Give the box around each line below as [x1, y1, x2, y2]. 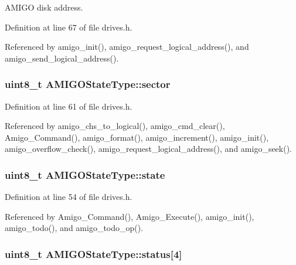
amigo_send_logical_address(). [5, 52, 119, 64]
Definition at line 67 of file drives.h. [5, 21, 132, 33]
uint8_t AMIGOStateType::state [5, 167, 165, 182]
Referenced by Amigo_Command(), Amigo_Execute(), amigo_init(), [5, 210, 254, 222]
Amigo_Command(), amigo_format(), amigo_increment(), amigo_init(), [5, 131, 269, 143]
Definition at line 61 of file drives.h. [5, 100, 132, 112]
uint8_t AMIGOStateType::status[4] [5, 246, 182, 261]
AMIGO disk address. [5, 1, 83, 13]
